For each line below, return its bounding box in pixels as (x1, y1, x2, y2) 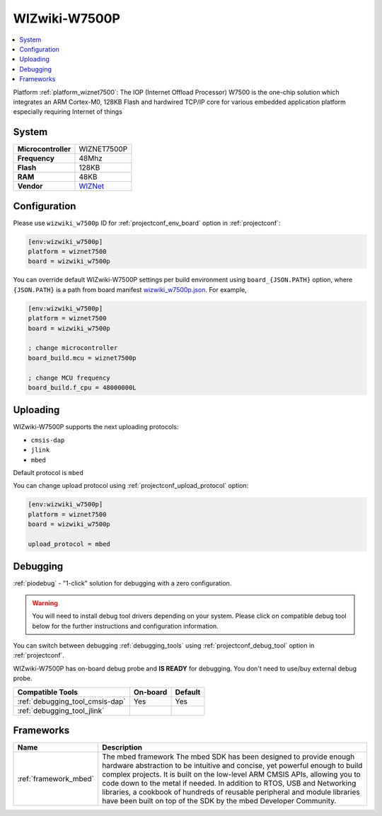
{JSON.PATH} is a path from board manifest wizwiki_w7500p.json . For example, (13, 285, 247, 293)
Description (101, 742, 143, 752)
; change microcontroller (28, 344, 118, 352)
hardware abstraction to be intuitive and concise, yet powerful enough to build (101, 761, 363, 771)
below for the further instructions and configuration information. (32, 622, 219, 630)
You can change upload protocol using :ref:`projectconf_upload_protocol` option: (13, 482, 249, 490)
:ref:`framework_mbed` (17, 774, 95, 784)
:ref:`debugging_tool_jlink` (17, 706, 105, 716)
